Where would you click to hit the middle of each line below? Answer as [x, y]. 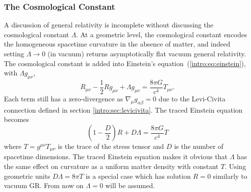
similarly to [230, 176]
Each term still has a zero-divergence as [63, 99]
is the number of [199, 146]
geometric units [27, 176]
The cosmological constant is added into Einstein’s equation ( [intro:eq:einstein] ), [125, 63]
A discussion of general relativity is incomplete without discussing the [109, 25]
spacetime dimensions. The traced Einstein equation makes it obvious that [116, 156]
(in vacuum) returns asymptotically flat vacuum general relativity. [147, 53]
